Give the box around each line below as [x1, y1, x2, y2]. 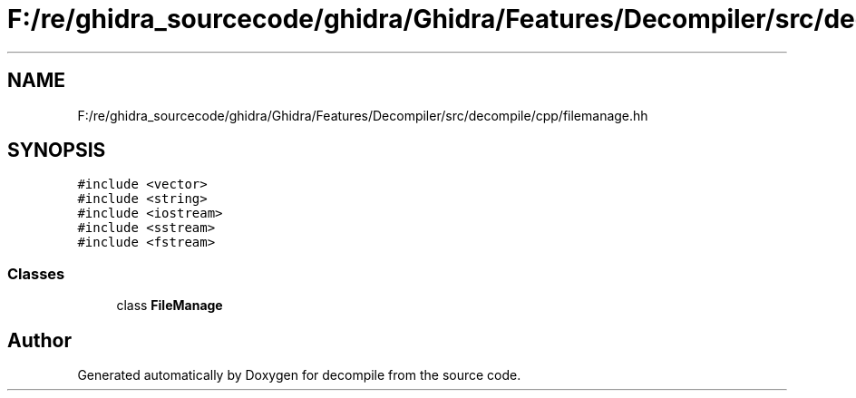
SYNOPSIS [7, 139, 106, 162]
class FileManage [116, 297, 223, 314]
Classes [7, 264, 65, 283]
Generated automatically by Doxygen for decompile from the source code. [77, 367, 521, 383]
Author [7, 328, 72, 352]
